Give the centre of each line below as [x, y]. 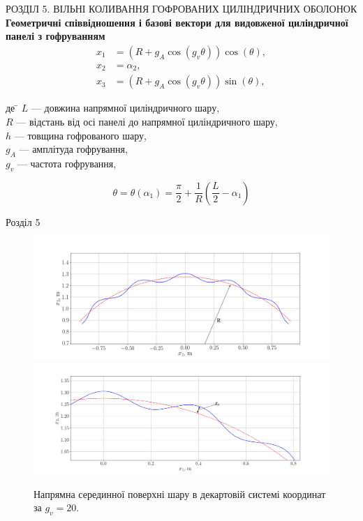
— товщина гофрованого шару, [80, 135]
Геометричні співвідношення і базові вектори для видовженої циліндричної [177, 22]
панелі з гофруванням [55, 36]
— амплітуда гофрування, [73, 149]
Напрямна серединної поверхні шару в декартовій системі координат [180, 493]
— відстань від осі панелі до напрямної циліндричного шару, [147, 121]
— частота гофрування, [67, 163]
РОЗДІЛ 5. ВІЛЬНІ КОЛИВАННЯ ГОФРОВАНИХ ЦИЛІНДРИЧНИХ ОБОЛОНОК [181, 8]
